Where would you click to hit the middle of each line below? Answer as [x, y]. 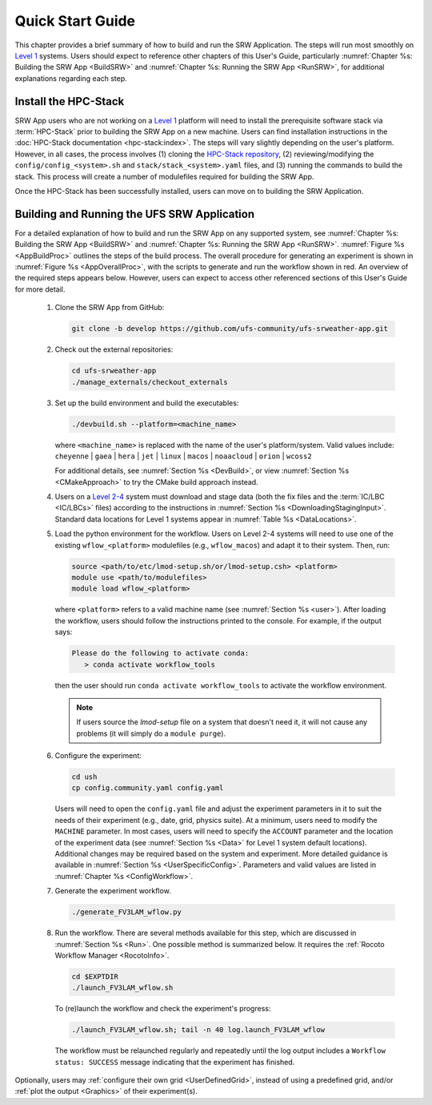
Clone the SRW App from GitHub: [110, 308]
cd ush [84, 777]
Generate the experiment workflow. [113, 891]
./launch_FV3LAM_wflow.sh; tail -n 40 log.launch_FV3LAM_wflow [198, 1030]
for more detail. [40, 289]
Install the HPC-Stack [70, 101]
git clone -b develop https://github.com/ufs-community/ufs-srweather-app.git [230, 329]
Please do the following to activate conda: [160, 653]
